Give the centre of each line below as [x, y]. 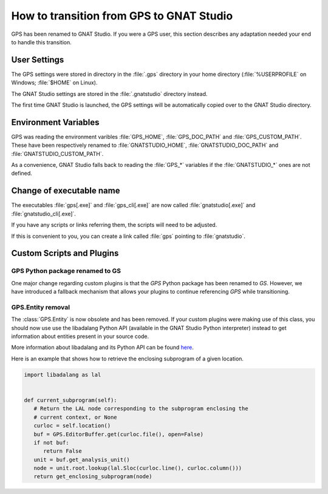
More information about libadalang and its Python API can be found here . [103, 347]
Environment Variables [55, 122]
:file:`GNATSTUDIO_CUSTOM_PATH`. [57, 154]
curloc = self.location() [72, 426]
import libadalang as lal [63, 374]
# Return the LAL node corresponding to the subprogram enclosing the [141, 409]
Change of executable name [66, 191]
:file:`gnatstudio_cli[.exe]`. [43, 214]
